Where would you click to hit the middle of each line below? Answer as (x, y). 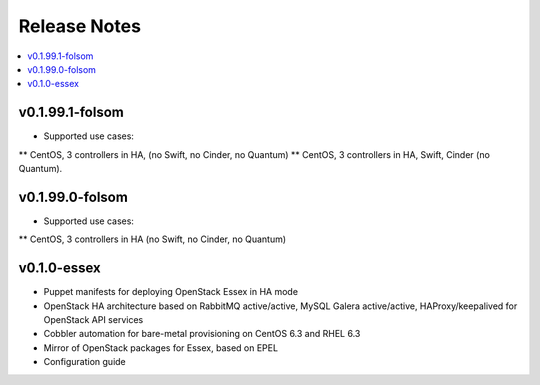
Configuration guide (85, 362)
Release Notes (80, 26)
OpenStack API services (93, 319)
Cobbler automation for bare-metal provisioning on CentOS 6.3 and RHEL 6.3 (202, 334)
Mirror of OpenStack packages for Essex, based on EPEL (161, 347)
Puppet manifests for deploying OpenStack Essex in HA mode (171, 292)
